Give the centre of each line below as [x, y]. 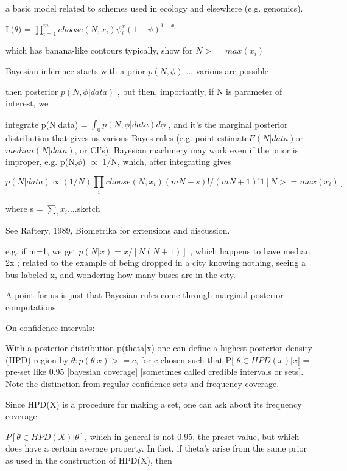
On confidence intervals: [50, 327]
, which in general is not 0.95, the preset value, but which [192, 436]
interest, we [27, 103]
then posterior [32, 91]
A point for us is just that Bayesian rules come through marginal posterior [145, 295]
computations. [32, 306]
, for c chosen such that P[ [184, 359]
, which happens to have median [250, 250]
